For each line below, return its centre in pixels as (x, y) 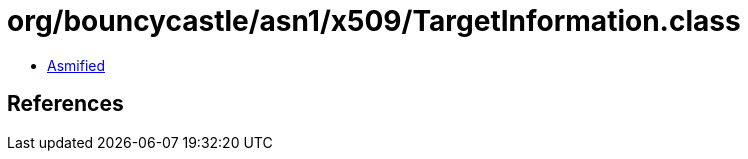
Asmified (76, 65)
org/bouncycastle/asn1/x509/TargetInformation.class (374, 21)
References (65, 104)
